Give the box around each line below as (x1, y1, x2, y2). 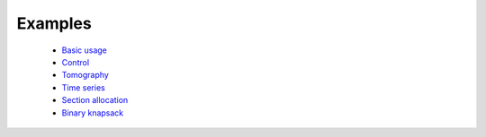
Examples (16, 13, 92, 33)
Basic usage (61, 45, 108, 56)
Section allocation (61, 95, 129, 106)
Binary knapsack (61, 107, 124, 118)
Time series (61, 81, 105, 93)
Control (61, 56, 90, 67)
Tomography (61, 70, 110, 81)
